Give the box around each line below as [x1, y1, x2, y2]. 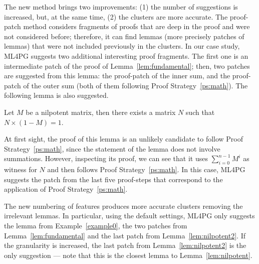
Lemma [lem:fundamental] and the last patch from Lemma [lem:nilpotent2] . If [4, 230, 246, 240]
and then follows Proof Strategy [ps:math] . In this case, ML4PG [47, 164, 245, 175]
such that [185, 106, 215, 117]
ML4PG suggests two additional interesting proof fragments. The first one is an [4, 50, 248, 61]
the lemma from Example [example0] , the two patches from [4, 220, 187, 231]
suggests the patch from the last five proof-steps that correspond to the [4, 174, 223, 184]
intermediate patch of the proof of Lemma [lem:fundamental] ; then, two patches [4, 60, 250, 71]
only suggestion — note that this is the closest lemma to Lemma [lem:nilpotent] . [4, 249, 252, 260]
